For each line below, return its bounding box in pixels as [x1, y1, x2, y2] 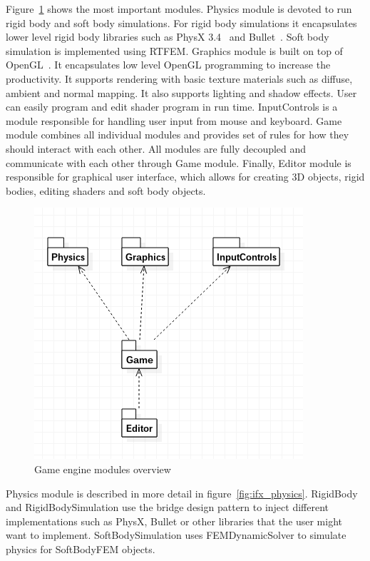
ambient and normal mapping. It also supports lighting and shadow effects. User [6, 85, 357, 100]
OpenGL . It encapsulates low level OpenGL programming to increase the [6, 57, 331, 72]
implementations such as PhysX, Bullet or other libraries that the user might [6, 513, 342, 528]
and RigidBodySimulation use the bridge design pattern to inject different [6, 500, 329, 515]
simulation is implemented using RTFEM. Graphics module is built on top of [6, 43, 343, 58]
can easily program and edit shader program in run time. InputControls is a [6, 99, 338, 114]
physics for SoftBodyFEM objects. [6, 541, 155, 556]
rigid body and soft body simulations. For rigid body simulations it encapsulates [6, 15, 357, 30]
